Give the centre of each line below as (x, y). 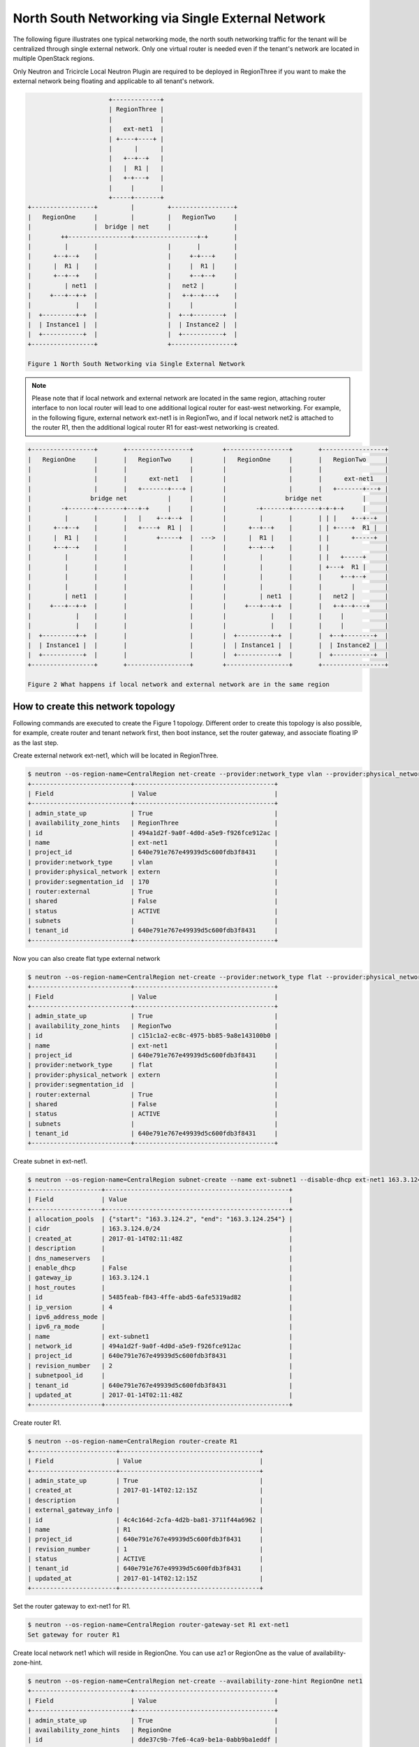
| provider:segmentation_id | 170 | (153, 882)
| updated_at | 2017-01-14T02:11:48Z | (160, 1395)
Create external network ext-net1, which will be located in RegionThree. (116, 755)
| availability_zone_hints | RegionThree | (153, 823)
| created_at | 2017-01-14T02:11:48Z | (160, 1238)
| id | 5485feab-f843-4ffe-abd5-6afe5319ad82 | (160, 1297)
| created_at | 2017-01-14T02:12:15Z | (146, 1491)
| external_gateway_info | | (146, 1510)
